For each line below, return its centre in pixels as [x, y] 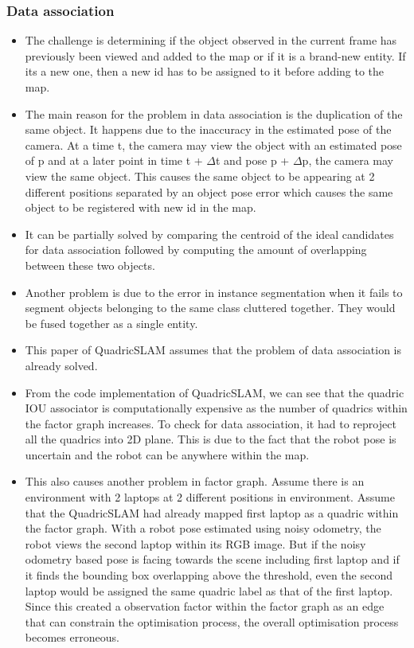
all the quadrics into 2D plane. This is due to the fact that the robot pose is [211, 439]
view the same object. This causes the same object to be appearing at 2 [200, 176]
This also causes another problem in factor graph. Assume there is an [195, 481]
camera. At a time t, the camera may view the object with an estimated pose [213, 144]
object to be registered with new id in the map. [141, 207]
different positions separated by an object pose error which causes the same [209, 191]
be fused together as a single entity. [111, 323]
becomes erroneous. [72, 637]
